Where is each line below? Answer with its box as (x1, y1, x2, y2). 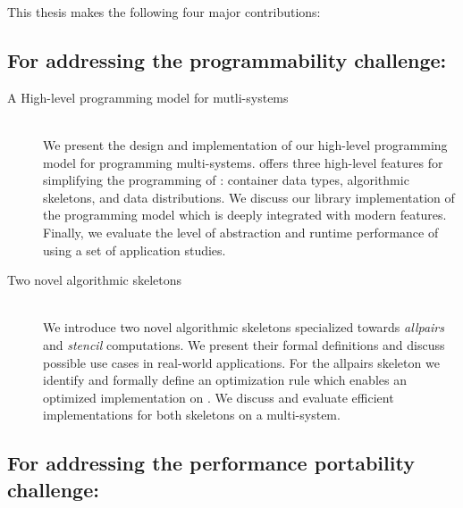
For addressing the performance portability (7, 449, 415, 477)
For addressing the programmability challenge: (7, 46, 447, 73)
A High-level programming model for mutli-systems (7, 87, 289, 106)
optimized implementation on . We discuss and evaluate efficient (43, 387, 394, 406)
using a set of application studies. (43, 240, 226, 259)
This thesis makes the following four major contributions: (7, 3, 321, 21)
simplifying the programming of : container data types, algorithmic (43, 171, 409, 189)
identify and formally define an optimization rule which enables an (43, 371, 407, 389)
